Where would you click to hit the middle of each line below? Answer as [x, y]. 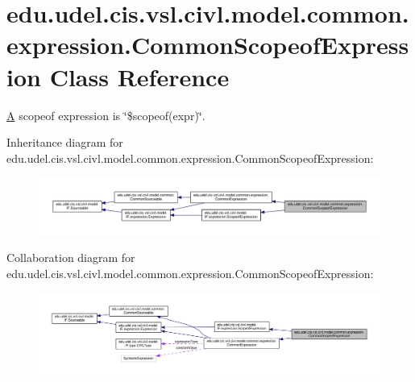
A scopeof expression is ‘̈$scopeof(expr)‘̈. [106, 115]
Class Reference [139, 76]
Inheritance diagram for [65, 142]
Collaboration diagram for [71, 257]
